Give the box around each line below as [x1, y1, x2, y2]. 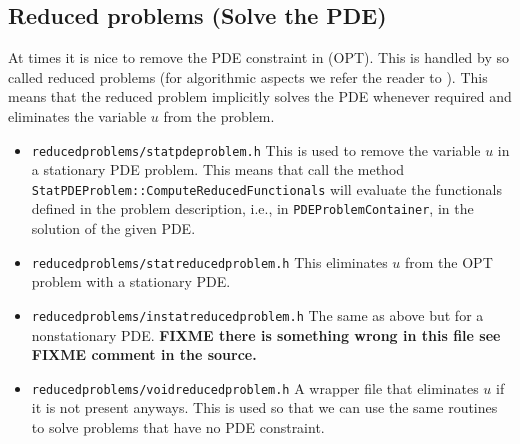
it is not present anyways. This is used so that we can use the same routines [31, 397, 498, 418]
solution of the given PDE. [31, 218, 196, 239]
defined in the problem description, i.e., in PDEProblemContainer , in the [31, 198, 474, 219]
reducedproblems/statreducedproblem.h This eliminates [31, 251, 388, 272]
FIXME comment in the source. [31, 344, 257, 365]
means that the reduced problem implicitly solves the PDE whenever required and [8, 86, 512, 107]
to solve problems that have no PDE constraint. [31, 417, 325, 438]
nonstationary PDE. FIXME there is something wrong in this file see [31, 324, 501, 345]
